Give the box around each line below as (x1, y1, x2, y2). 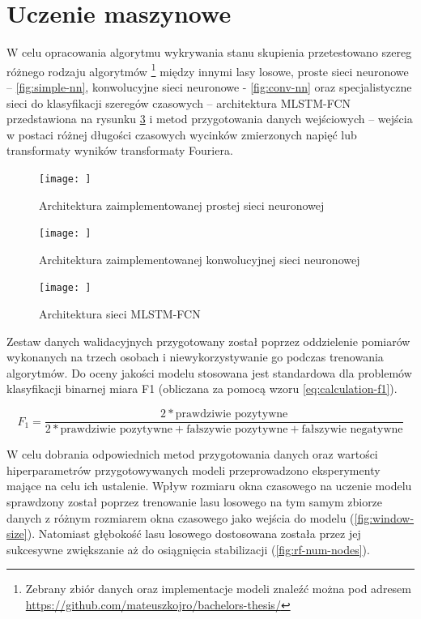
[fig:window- (354, 509, 415, 526)
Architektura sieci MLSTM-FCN (39, 305, 201, 322)
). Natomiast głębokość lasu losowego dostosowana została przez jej (27, 525, 361, 542)
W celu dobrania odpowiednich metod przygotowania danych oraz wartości (6, 446, 378, 463)
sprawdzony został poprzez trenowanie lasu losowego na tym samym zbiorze (6, 493, 383, 510)
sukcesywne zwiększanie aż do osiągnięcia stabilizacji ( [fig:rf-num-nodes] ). (6, 540, 370, 557)
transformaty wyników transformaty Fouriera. (6, 142, 233, 159)
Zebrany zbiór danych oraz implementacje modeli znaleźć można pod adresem (25, 580, 411, 597)
